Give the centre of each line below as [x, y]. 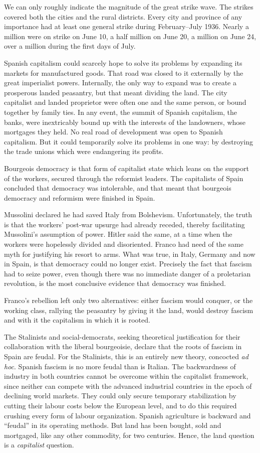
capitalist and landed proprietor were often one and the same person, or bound [125, 102]
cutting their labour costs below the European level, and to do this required [120, 405]
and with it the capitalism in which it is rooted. [77, 320]
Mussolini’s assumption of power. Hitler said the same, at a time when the [118, 234]
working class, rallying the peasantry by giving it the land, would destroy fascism [129, 310]
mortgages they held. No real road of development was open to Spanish [113, 132]
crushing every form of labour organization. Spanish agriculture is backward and [127, 415]
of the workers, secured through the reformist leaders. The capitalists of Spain [124, 178]
